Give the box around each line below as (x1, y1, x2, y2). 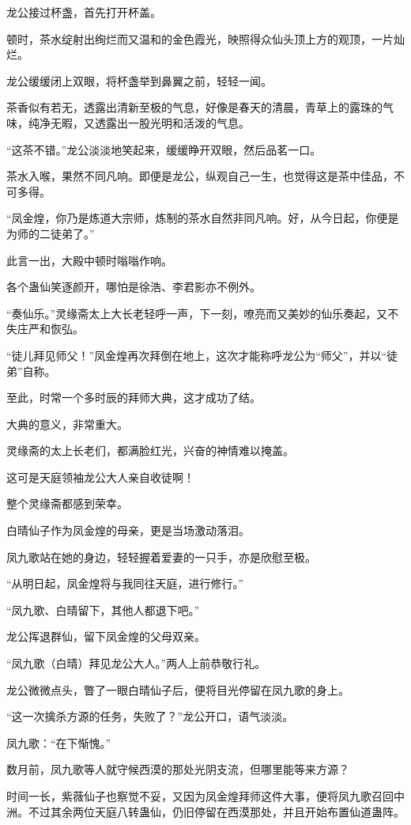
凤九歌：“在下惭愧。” (6, 734, 111, 751)
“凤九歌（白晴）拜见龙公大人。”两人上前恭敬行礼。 (6, 655, 266, 672)
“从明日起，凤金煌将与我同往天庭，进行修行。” (6, 575, 244, 592)
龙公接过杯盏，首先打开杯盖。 (6, 4, 161, 20)
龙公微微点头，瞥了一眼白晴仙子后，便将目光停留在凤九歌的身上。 (6, 681, 349, 698)
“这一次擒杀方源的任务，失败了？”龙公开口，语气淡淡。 (6, 708, 294, 725)
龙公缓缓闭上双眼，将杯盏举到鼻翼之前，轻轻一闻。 (6, 72, 272, 89)
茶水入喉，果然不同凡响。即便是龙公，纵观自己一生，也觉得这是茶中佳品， (6, 168, 394, 184)
